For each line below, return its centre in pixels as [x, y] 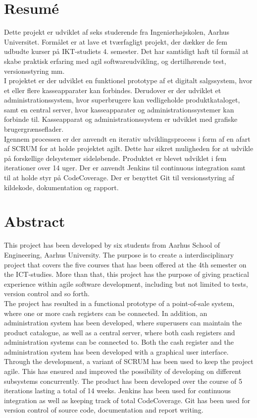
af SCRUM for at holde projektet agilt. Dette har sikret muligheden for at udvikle [129, 148]
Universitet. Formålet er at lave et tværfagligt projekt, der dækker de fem [116, 41]
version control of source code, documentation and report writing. [104, 410]
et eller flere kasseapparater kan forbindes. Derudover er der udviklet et [113, 90]
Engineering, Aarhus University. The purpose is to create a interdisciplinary [119, 254]
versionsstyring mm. [34, 71]
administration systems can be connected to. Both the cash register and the [119, 342]
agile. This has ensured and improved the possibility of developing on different [123, 371]
